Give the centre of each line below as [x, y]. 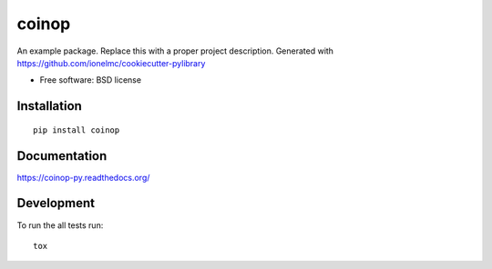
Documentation [62, 156]
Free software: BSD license [90, 80]
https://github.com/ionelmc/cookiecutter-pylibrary [111, 63]
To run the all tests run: [60, 225]
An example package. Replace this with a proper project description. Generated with [175, 51]
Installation [49, 106]
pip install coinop [77, 130]
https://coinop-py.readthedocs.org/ [83, 177]
